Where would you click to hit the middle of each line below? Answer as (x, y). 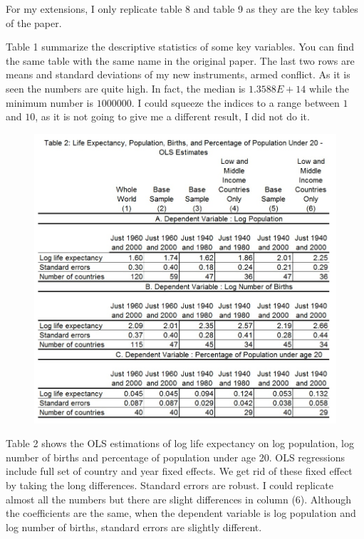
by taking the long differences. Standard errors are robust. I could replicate (170, 485)
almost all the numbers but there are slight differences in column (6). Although (179, 499)
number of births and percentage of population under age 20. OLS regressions (175, 457)
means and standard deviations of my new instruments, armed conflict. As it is (178, 74)
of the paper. (34, 22)
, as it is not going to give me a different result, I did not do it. (172, 116)
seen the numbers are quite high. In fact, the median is (126, 88)
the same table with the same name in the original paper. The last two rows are (180, 60)
